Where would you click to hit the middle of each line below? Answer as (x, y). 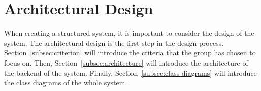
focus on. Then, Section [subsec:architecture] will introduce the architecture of (126, 62)
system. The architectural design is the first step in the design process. (114, 42)
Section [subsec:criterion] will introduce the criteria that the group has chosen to (130, 53)
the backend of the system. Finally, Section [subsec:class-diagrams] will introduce (130, 72)
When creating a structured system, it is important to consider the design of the (129, 33)
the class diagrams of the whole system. (66, 83)
